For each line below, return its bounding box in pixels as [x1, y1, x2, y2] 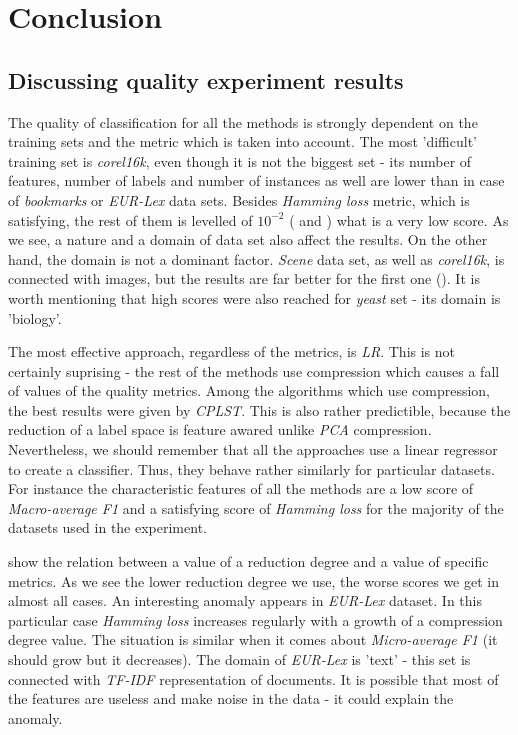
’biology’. [8, 307, 62, 328]
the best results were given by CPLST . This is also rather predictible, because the [8, 399, 511, 420]
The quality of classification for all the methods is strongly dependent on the [8, 111, 478, 132]
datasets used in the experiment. [8, 517, 207, 538]
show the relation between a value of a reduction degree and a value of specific [8, 551, 489, 572]
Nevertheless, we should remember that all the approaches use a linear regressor [8, 439, 498, 460]
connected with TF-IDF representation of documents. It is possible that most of [8, 668, 499, 689]
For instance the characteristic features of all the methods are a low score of [8, 478, 474, 499]
